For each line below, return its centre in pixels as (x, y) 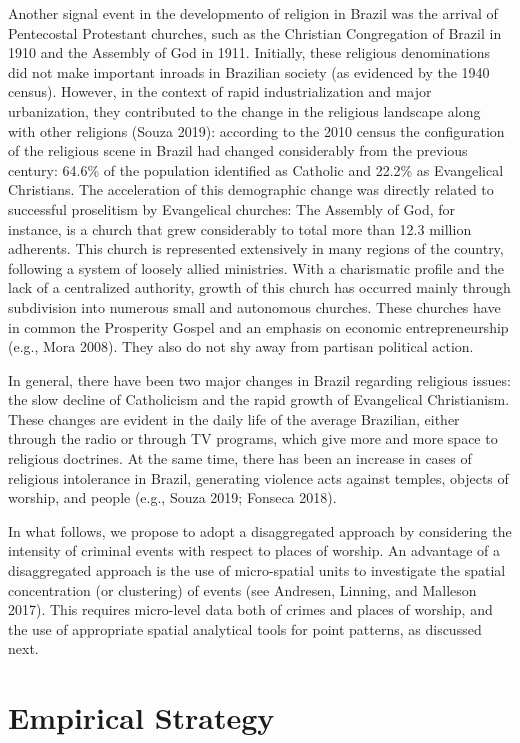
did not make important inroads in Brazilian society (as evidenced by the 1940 (249, 71)
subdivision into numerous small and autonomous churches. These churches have (254, 306)
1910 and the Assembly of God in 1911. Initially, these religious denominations (249, 52)
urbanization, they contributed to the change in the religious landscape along (244, 110)
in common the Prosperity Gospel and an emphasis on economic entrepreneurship (258, 326)
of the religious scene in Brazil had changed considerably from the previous (238, 150)
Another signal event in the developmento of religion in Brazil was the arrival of (253, 13)
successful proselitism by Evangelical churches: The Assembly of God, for (232, 208)
